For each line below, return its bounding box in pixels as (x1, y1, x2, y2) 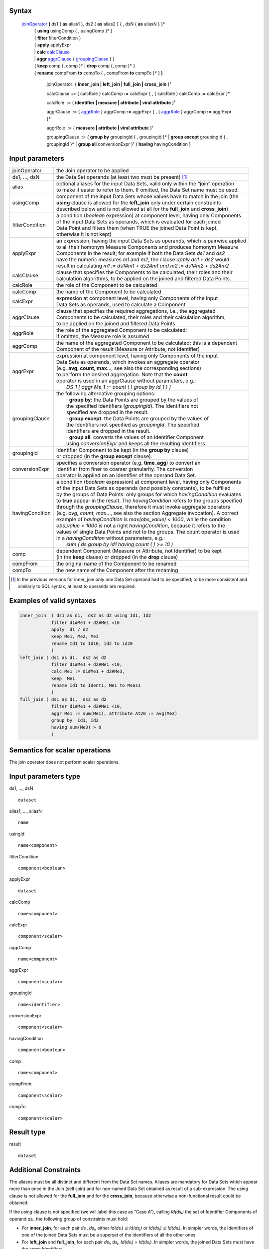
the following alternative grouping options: (56, 390, 155, 397)
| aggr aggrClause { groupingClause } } (34, 55, 115, 62)
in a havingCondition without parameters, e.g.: (56, 535, 165, 542)
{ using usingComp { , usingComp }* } (34, 28, 113, 34)
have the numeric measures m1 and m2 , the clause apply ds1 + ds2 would (56, 256, 230, 263)
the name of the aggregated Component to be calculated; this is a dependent (56, 339, 238, 346)
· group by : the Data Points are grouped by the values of (66, 396, 199, 403)
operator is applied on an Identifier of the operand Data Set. (56, 472, 196, 479)
